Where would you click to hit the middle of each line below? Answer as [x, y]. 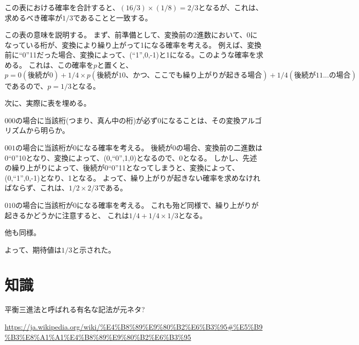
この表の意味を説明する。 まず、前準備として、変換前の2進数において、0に [131, 35]
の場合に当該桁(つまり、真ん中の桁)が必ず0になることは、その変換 [128, 120]
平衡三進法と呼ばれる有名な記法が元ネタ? [75, 309]
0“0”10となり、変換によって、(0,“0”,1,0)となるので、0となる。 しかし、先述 [131, 157]
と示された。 [94, 249]
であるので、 [26, 85]
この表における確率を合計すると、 [62, 7]
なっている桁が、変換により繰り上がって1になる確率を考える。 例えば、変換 [133, 44]
